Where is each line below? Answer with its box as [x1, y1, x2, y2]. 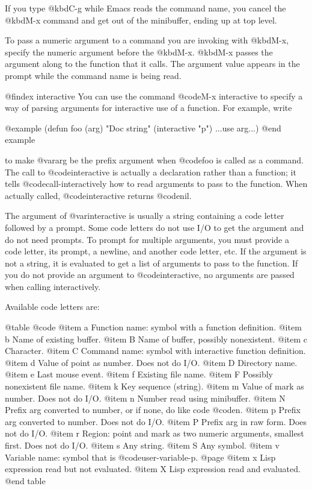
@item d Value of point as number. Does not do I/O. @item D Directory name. [5, 356, 298, 368]
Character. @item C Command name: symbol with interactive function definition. [5, 344, 306, 357]
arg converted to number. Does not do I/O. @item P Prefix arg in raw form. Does [5, 415, 307, 427]
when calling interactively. [5, 280, 101, 292]
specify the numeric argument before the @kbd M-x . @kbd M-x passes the [5, 45, 273, 58]
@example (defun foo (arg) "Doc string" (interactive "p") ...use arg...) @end [5, 121, 281, 134]
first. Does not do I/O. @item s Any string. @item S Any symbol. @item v [5, 439, 280, 451]
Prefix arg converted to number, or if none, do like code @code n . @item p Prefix [5, 403, 301, 416]
